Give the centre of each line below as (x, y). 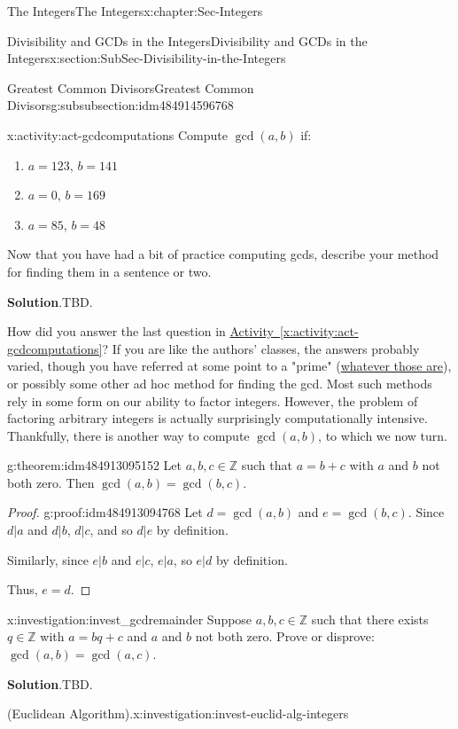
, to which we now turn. (383, 435)
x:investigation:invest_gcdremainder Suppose (130, 619)
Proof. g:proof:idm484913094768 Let (105, 512)
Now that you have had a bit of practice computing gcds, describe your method (223, 254)
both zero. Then (51, 482)
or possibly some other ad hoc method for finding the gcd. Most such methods (220, 383)
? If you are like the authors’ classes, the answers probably (261, 348)
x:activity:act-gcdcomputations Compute (117, 134)
